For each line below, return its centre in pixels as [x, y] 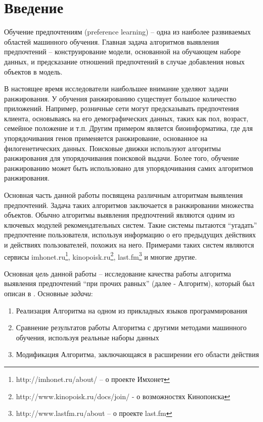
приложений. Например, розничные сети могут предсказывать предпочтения [122, 108]
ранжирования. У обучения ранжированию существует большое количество [120, 98]
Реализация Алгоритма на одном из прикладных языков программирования [131, 310]
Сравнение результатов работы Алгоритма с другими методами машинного [131, 327]
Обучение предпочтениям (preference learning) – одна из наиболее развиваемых [127, 32]
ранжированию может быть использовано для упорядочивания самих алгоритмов [129, 168]
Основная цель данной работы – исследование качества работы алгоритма [118, 273]
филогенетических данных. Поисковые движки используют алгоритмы [113, 148]
